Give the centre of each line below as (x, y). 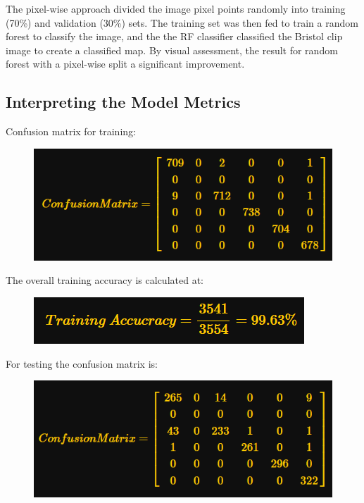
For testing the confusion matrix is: (82, 363)
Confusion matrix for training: (71, 131)
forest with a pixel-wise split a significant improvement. (125, 64)
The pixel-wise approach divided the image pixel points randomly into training (176, 8)
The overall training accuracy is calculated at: (105, 280)
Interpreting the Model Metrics (123, 102)
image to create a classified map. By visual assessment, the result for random (172, 50)
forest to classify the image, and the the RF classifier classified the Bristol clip (174, 36)
